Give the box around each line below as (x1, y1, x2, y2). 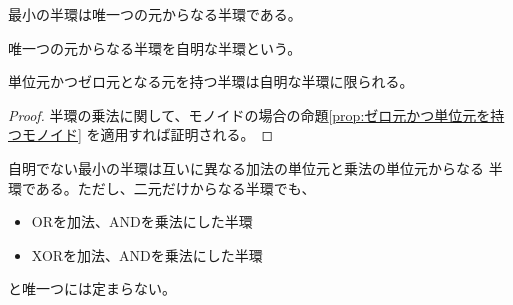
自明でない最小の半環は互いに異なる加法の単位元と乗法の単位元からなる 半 (8, 157, 503, 178)
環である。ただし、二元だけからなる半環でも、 (8, 177, 316, 198)
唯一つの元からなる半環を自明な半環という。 (8, 37, 302, 58)
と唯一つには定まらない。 (8, 278, 176, 299)
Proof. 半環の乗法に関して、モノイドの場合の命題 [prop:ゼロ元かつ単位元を (8, 104, 491, 125)
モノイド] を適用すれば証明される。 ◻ (21, 124, 274, 145)
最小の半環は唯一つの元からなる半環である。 (8, 4, 302, 24)
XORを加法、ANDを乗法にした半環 (31, 244, 263, 265)
